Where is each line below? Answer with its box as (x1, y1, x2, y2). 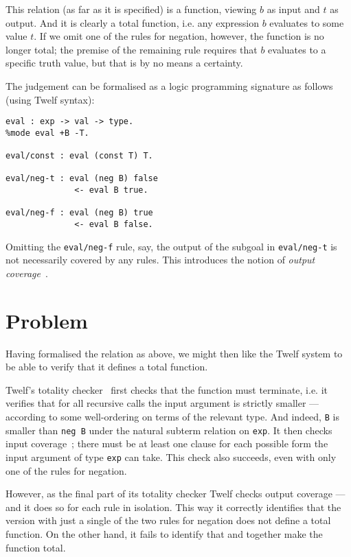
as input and (267, 2, 320, 16)
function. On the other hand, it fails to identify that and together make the (5, 527, 323, 541)
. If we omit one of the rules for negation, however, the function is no (34, 29, 324, 43)
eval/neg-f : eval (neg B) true (5, 208, 153, 218)
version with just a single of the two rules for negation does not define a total (5, 513, 331, 528)
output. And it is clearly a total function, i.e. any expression (5, 15, 260, 29)
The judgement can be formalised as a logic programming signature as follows (5, 78, 333, 93)
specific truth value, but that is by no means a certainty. (5, 56, 243, 70)
